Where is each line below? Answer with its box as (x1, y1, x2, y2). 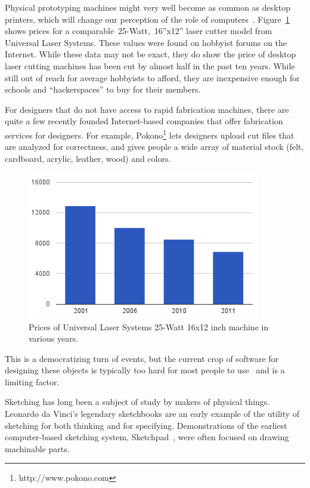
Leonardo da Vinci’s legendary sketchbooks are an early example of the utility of (5, 407, 300, 420)
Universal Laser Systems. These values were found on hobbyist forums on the (5, 36, 287, 48)
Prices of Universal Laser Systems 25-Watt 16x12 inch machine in (29, 320, 269, 333)
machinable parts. (5, 442, 70, 455)
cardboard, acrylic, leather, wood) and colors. (5, 152, 171, 164)
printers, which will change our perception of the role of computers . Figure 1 (5, 13, 290, 25)
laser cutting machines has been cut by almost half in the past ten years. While (5, 59, 295, 72)
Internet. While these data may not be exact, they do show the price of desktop (5, 48, 296, 60)
